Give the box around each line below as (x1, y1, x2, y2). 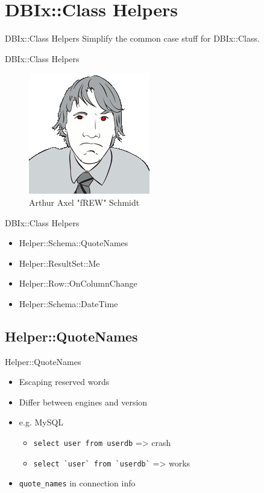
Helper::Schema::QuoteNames (19, 237, 128, 249)
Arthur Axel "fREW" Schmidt (29, 196, 140, 208)
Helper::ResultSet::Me (19, 256, 100, 269)
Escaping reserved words (19, 375, 110, 388)
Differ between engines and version (19, 395, 148, 408)
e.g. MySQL (19, 416, 64, 428)
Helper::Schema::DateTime (19, 297, 118, 310)
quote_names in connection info (19, 477, 136, 489)
